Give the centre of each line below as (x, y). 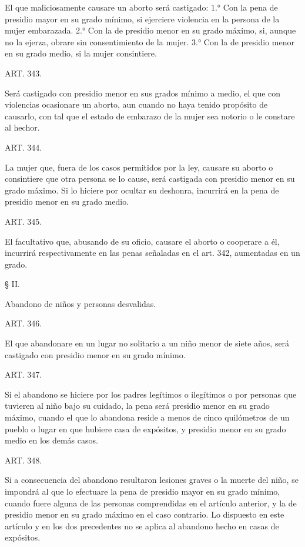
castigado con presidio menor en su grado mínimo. (95, 354)
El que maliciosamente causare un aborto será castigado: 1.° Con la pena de (141, 7)
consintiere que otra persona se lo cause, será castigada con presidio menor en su (150, 179)
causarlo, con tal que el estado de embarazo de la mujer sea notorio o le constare (150, 116)
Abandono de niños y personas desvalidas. (81, 303)
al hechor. (22, 127)
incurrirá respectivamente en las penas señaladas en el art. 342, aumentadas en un (152, 253)
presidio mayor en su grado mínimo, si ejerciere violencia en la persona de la (142, 19)
